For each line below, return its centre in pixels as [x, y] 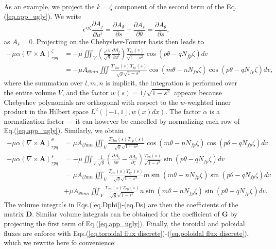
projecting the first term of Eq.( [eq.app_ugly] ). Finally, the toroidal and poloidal [124, 223]
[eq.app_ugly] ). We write [44, 16]
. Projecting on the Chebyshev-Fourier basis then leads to [118, 41]
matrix [14, 214]
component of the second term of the [169, 6]
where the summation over [43, 83]
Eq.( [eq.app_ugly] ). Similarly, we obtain [64, 130]
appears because [198, 92]
